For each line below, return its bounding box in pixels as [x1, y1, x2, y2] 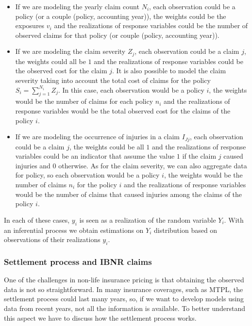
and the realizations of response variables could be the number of [54, 20, 248, 31]
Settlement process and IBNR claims [4, 255, 152, 267]
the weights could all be [15, 56, 86, 66]
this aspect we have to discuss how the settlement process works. [4, 312, 197, 323]
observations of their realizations [4, 234, 101, 244]
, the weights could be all [69, 141, 144, 151]
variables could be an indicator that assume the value [15, 151, 175, 161]
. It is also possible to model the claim [112, 65, 226, 76]
